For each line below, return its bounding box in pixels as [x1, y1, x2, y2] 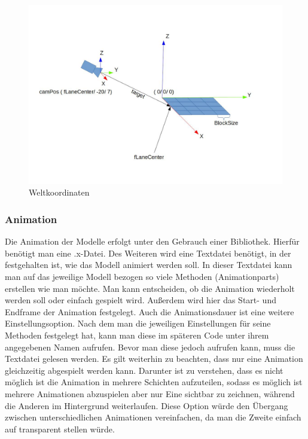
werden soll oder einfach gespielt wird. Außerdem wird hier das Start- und [5, 294, 276, 306]
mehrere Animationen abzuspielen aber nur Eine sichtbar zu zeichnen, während [5, 387, 295, 400]
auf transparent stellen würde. [5, 422, 115, 435]
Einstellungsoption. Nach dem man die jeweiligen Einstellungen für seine [5, 317, 271, 330]
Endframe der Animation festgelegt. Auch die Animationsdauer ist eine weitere [5, 305, 294, 318]
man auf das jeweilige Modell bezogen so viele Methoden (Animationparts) [5, 270, 279, 282]
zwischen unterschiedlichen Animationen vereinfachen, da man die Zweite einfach [5, 411, 301, 423]
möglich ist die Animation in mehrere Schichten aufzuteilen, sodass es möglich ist [5, 376, 303, 388]
